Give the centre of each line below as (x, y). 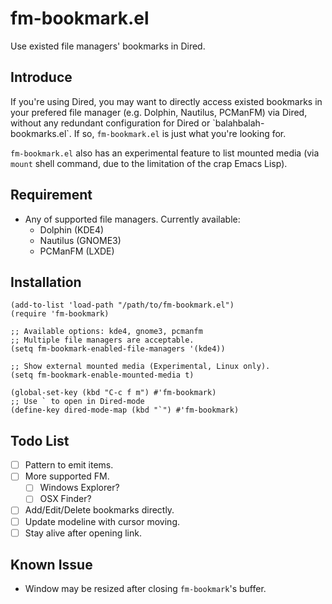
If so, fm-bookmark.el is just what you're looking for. (180, 133)
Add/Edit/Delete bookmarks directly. (99, 510)
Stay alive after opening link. (83, 533)
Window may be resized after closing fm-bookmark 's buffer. (145, 589)
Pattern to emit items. (69, 465)
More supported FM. (67, 476)
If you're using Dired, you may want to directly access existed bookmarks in (166, 101)
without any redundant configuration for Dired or (110, 123)
